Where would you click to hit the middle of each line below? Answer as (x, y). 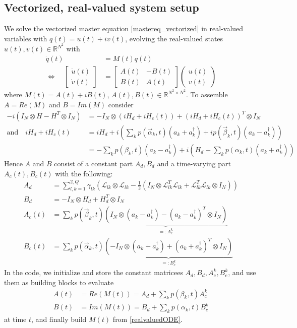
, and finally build (59, 319)
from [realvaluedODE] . (147, 319)
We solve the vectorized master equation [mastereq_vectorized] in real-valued (124, 28)
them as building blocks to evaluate (59, 282)
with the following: (84, 173)
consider (121, 104)
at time (15, 319)
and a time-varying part (194, 163)
